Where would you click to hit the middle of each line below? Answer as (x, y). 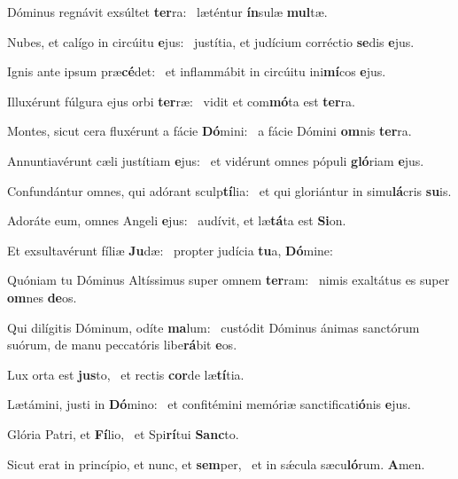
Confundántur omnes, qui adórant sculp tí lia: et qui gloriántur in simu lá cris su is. (229, 190)
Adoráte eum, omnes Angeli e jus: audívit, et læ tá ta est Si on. (177, 220)
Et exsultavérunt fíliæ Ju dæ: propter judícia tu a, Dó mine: (170, 250)
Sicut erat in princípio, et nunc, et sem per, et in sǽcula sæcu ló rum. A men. (216, 463)
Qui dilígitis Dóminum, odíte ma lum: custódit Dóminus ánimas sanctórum (213, 327)
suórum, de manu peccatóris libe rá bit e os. (122, 345)
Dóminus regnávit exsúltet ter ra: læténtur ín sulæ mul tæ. (167, 12)
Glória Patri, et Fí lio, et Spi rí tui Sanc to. (123, 433)
